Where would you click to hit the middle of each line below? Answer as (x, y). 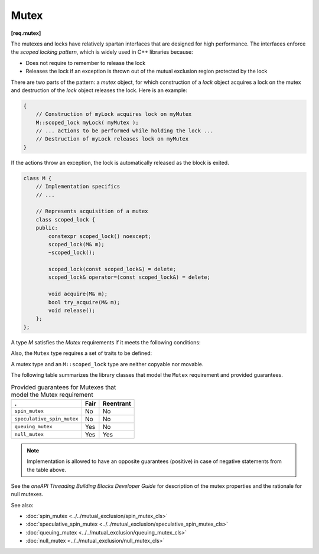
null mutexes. (27, 494)
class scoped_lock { (66, 219)
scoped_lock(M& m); (76, 244)
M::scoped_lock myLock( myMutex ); (87, 122)
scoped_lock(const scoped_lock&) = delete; (112, 269)
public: (47, 228)
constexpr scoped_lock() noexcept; (100, 236)
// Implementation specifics (78, 187)
